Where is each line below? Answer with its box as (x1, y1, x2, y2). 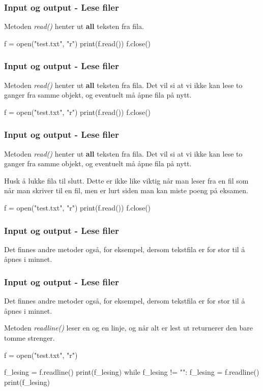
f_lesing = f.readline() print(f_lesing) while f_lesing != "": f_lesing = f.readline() (4, 367, 259, 377)
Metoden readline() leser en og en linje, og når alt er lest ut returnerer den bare (4, 322, 253, 333)
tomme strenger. (4, 333, 55, 343)
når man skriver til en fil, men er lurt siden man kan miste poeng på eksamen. (4, 185, 248, 196)
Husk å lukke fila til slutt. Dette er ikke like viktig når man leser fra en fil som (4, 175, 249, 186)
